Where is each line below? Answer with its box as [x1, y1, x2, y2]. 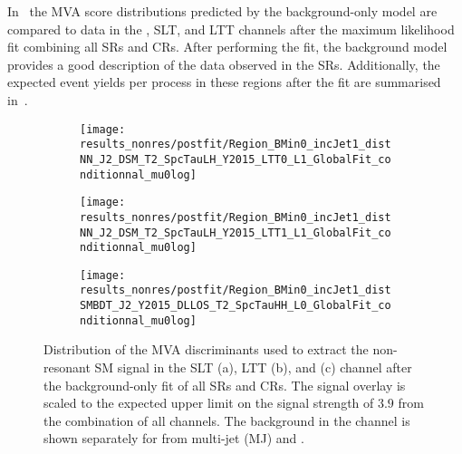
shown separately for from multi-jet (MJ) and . [43, 429, 304, 448]
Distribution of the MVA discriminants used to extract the [43, 340, 369, 359]
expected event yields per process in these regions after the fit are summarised [7, 72, 441, 92]
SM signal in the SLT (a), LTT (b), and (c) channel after [94, 358, 412, 377]
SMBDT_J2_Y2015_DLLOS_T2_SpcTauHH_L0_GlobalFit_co [80, 299, 391, 313]
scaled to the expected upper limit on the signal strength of [43, 393, 374, 412]
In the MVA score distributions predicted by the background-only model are [7, 2, 438, 20]
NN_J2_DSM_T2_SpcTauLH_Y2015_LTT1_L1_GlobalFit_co [80, 226, 391, 239]
